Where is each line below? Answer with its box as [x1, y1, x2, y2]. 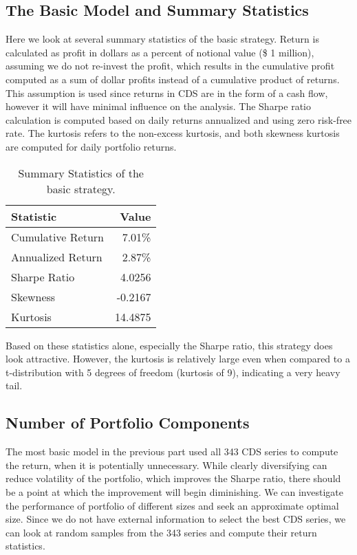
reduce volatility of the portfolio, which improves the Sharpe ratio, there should [6, 471, 341, 486]
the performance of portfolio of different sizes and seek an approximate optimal [6, 498, 339, 512]
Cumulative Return [11, 228, 104, 245]
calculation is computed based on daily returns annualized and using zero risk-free [6, 112, 352, 127]
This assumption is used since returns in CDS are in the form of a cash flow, [6, 85, 328, 100]
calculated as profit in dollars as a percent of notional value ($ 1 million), [6, 45, 314, 59]
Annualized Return [11, 248, 102, 265]
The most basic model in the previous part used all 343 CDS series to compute [6, 444, 338, 459]
